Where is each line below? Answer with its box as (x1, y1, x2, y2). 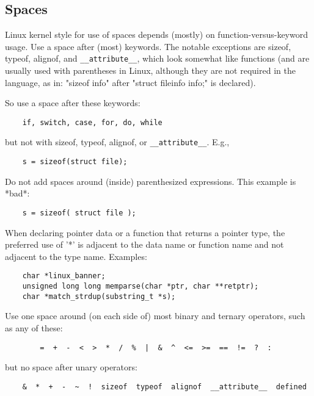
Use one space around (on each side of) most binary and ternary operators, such (5, 309, 305, 322)
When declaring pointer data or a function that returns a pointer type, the (5, 226, 285, 239)
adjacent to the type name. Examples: (5, 250, 147, 262)
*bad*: (5, 187, 30, 200)
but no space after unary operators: (5, 361, 137, 373)
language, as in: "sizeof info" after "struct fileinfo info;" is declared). (5, 76, 256, 88)
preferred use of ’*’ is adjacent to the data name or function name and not (5, 238, 284, 251)
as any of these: (5, 321, 63, 334)
